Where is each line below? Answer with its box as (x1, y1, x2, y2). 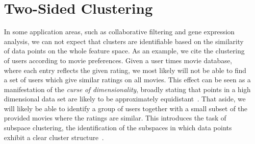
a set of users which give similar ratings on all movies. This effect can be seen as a (4, 74, 251, 85)
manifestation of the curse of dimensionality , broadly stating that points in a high (4, 84, 251, 94)
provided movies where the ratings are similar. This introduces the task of (4, 113, 227, 123)
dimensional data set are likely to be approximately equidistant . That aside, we (4, 94, 246, 104)
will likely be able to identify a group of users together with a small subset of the (4, 103, 248, 113)
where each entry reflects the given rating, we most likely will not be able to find (4, 65, 247, 75)
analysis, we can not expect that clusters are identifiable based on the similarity (4, 36, 244, 46)
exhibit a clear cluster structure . (4, 132, 104, 142)
